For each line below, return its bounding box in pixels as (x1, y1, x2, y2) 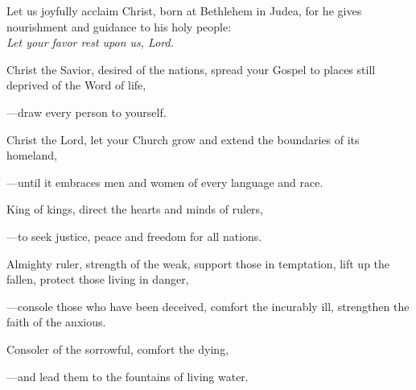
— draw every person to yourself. (6, 103, 167, 120)
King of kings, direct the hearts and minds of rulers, (6, 201, 263, 218)
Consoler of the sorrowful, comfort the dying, (6, 340, 229, 357)
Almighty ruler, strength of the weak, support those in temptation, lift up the (6, 255, 390, 272)
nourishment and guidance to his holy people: (6, 18, 232, 35)
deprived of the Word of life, (6, 77, 146, 93)
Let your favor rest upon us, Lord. (6, 34, 174, 51)
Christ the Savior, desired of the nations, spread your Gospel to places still (6, 60, 376, 77)
